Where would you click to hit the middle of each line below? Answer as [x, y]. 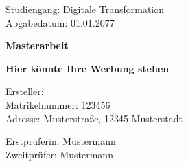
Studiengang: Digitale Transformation [85, 9]
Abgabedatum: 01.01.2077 [60, 22]
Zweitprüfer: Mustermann [59, 154]
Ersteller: [25, 91]
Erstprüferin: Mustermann [61, 141]
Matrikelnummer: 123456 [58, 104]
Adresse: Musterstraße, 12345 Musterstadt [94, 118]
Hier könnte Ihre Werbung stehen [87, 68]
